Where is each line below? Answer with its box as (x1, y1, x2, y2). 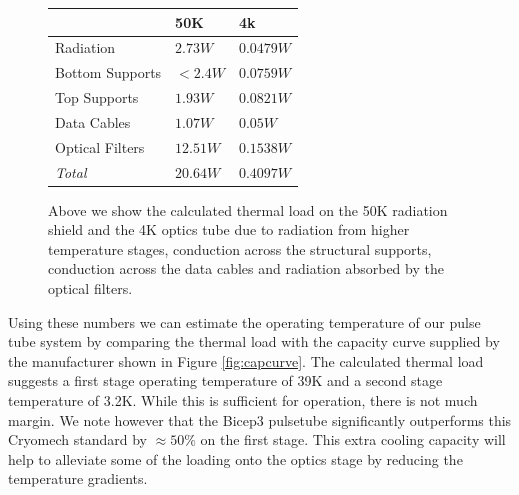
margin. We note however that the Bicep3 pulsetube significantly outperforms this (8, 409, 512, 430)
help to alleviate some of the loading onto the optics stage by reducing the (8, 448, 463, 469)
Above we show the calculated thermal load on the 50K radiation (48, 199, 448, 220)
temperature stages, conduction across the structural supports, (48, 238, 432, 259)
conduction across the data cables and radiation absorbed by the (48, 258, 444, 279)
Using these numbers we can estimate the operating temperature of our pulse (8, 311, 481, 332)
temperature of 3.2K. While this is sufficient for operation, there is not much (8, 390, 478, 410)
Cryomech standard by (8, 429, 147, 450)
